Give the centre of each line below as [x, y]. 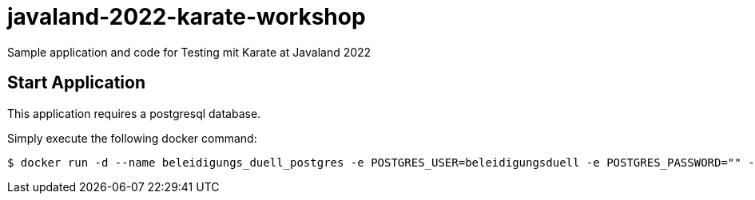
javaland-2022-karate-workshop [187, 17]
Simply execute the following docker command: [132, 138]
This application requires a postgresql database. [134, 113]
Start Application [76, 83]
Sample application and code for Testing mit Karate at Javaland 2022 [189, 52]
